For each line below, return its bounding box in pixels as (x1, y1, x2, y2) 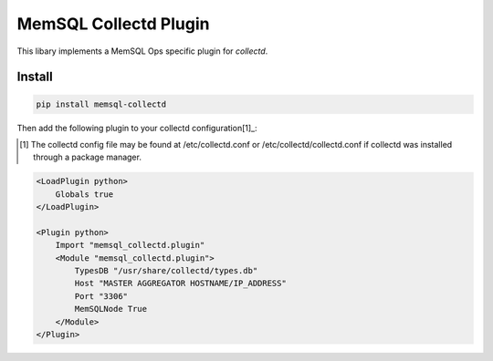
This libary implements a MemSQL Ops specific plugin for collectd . (16, 46, 268, 57)
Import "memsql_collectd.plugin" (55, 240, 205, 251)
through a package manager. (33, 151, 142, 163)
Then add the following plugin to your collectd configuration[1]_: (16, 122, 257, 133)
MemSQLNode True (74, 304, 148, 315)
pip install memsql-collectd (36, 98, 167, 109)
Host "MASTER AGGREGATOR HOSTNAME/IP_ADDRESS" (74, 278, 287, 289)
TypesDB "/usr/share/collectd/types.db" (74, 265, 258, 276)
